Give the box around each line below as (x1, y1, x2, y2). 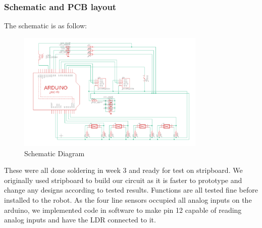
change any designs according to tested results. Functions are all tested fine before (4, 185, 258, 195)
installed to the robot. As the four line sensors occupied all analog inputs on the (4, 195, 252, 205)
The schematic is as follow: (4, 20, 87, 31)
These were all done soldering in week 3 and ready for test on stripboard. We (4, 165, 243, 175)
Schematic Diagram (24, 148, 85, 158)
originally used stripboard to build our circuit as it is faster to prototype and (4, 174, 242, 185)
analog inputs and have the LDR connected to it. (4, 214, 156, 225)
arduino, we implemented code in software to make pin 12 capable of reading (4, 204, 242, 215)
